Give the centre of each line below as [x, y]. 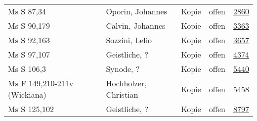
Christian [122, 94]
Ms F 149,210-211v [41, 83]
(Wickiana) [27, 94]
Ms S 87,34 [27, 11]
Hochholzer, [126, 83]
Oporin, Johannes [136, 11]
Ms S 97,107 [29, 54]
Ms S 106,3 [27, 69]
